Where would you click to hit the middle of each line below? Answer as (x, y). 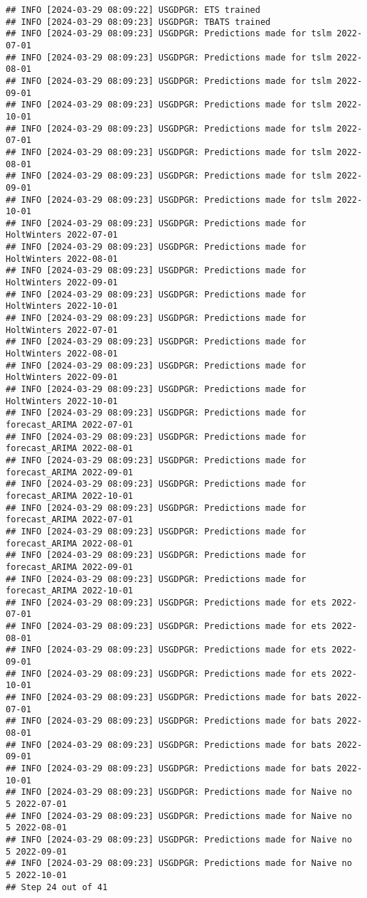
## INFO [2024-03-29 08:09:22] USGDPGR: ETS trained (133, 10)
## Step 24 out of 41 (57, 887)
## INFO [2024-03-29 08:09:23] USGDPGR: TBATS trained (138, 22)
